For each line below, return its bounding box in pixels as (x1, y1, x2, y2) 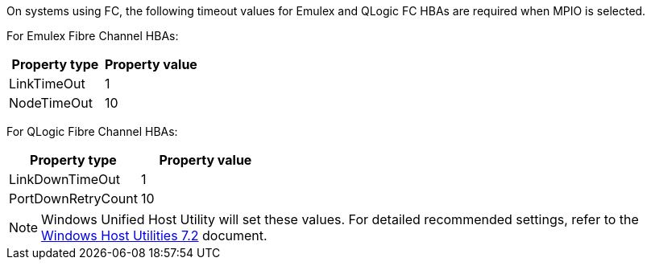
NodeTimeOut (9, 95, 93, 111)
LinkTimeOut (9, 76, 85, 92)
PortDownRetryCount (9, 190, 138, 207)
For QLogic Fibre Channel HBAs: (6, 125, 178, 138)
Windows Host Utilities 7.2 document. (41, 227, 267, 243)
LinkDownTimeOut (9, 171, 120, 187)
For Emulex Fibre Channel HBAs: (6, 29, 179, 43)
